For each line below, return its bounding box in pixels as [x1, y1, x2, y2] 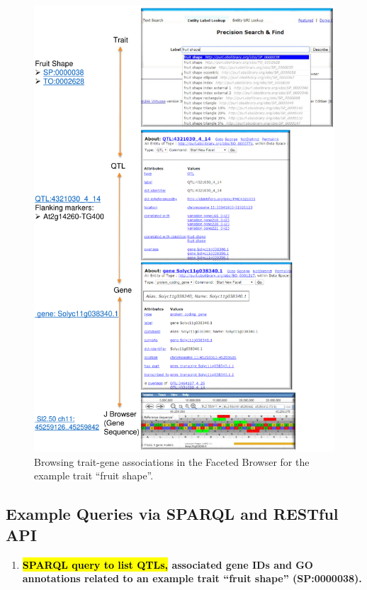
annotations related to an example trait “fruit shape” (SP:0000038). [22, 571, 362, 586]
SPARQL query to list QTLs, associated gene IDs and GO [22, 557, 313, 572]
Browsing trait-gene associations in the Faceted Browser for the [34, 454, 310, 469]
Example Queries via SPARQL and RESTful [6, 503, 339, 525]
